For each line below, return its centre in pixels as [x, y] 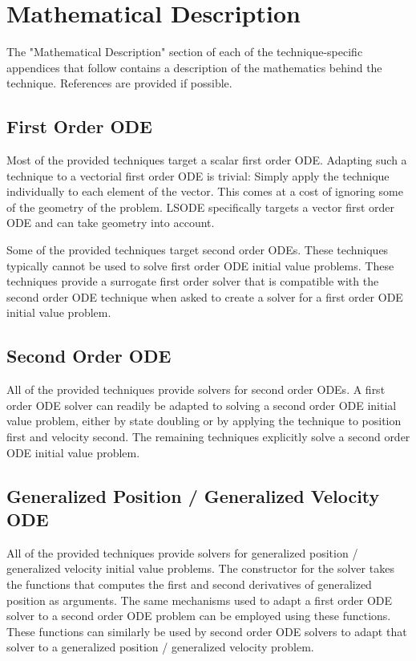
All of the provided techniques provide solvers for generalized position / [182, 552]
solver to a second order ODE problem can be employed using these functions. [199, 616]
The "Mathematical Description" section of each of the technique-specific [185, 52]
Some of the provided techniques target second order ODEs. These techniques [198, 250]
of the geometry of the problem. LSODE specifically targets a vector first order [201, 207]
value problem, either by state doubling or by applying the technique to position [204, 421]
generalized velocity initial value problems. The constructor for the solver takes [200, 568]
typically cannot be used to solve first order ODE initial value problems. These [200, 265]
